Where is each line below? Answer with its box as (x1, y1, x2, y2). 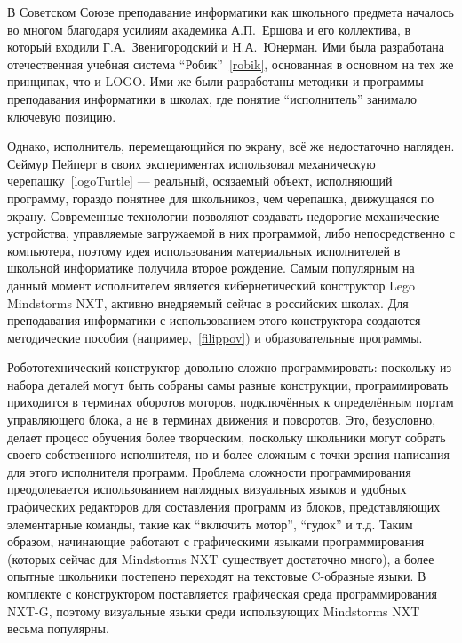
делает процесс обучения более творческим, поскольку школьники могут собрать (7, 427, 446, 446)
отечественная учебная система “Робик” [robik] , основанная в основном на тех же (7, 54, 454, 73)
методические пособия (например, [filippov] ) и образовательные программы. (7, 328, 423, 346)
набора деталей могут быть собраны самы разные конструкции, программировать (7, 375, 449, 393)
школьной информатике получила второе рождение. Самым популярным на (7, 258, 415, 277)
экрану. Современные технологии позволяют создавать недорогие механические (7, 206, 440, 225)
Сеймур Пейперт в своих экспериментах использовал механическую (7, 154, 376, 172)
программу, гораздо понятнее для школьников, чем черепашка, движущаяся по (7, 188, 434, 207)
